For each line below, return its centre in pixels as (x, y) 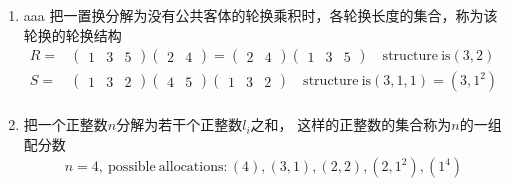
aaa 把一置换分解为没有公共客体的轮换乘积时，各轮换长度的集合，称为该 (260, 15)
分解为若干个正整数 (179, 124)
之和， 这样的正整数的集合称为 (351, 124)
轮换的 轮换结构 (72, 34)
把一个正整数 (65, 124)
